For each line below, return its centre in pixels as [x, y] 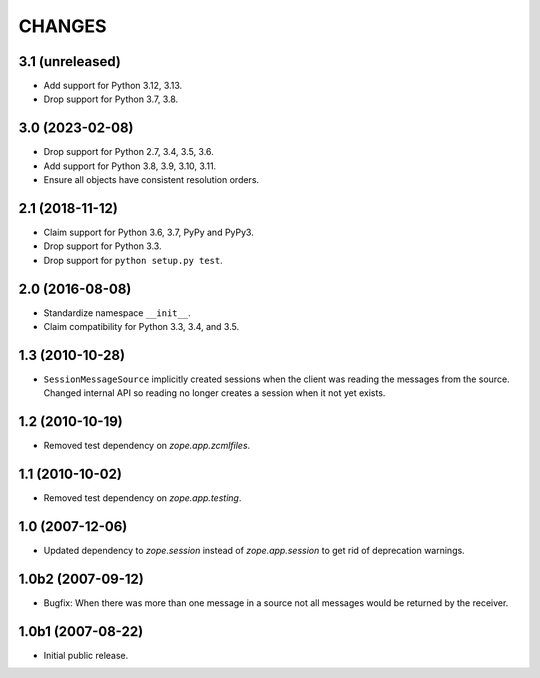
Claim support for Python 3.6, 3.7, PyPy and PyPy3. [148, 232]
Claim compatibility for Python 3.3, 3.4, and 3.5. [141, 327]
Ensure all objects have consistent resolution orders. [151, 180]
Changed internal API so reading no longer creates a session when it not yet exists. [214, 393]
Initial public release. [86, 655]
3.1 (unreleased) [70, 61]
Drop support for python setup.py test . [133, 260]
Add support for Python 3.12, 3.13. [113, 86]
